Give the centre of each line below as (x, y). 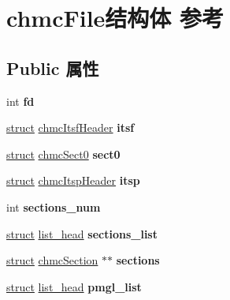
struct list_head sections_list (82, 233)
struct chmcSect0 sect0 (63, 154)
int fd (20, 101)
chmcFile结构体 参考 (115, 18)
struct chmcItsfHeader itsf (70, 127)
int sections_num (54, 206)
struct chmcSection (52, 260)
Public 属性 (53, 67)
